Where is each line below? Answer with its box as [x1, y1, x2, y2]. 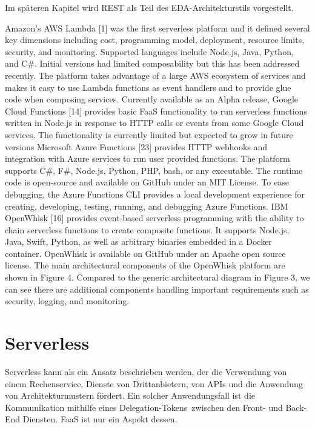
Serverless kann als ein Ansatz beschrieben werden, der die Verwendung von [5, 365, 287, 377]
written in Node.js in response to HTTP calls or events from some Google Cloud [5, 116, 304, 129]
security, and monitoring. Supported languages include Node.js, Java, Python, [5, 45, 294, 58]
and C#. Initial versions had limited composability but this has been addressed [5, 57, 300, 70]
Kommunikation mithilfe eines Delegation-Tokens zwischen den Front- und [5, 401, 283, 413]
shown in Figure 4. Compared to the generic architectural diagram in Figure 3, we [5, 271, 310, 284]
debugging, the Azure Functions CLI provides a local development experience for [5, 187, 305, 200]
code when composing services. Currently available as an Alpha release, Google [5, 93, 298, 105]
